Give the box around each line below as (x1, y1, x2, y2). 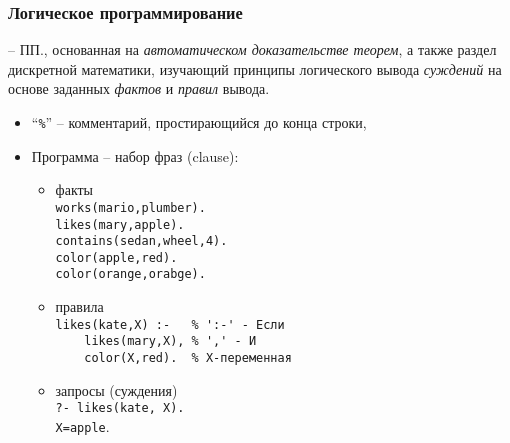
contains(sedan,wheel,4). (55, 234, 228, 249)
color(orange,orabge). (55, 267, 206, 282)
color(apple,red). (55, 250, 178, 265)
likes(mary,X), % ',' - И (84, 334, 257, 349)
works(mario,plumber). (55, 200, 206, 215)
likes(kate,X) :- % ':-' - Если (55, 317, 285, 332)
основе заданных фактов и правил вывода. (8, 78, 270, 99)
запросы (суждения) (55, 379, 178, 400)
